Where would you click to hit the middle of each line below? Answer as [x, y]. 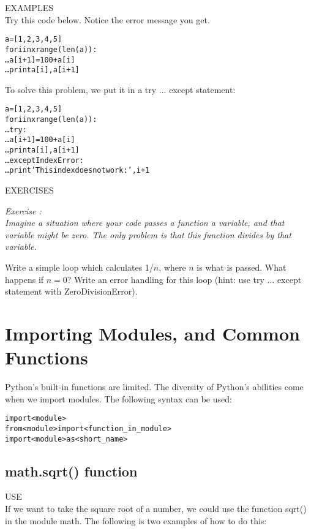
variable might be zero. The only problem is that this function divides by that [148, 234]
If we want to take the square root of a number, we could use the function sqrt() [156, 509]
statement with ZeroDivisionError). [71, 291]
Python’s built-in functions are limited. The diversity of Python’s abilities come [154, 387]
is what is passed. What [242, 267]
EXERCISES [29, 190]
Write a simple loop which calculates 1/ [79, 267]
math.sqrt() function [71, 471]
